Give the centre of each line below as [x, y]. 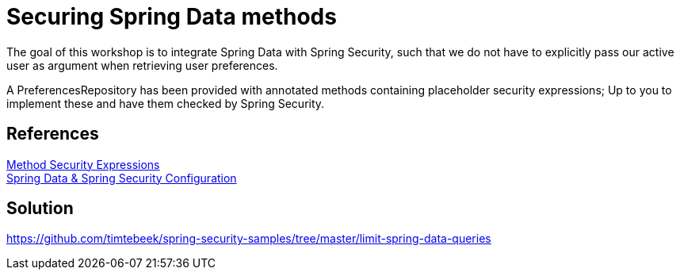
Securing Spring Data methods [172, 17]
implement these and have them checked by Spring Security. [166, 103]
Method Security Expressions [83, 164]
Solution [40, 209]
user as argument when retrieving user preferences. [142, 65]
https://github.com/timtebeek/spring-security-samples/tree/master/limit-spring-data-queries [249, 239]
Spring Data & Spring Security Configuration [122, 178]
